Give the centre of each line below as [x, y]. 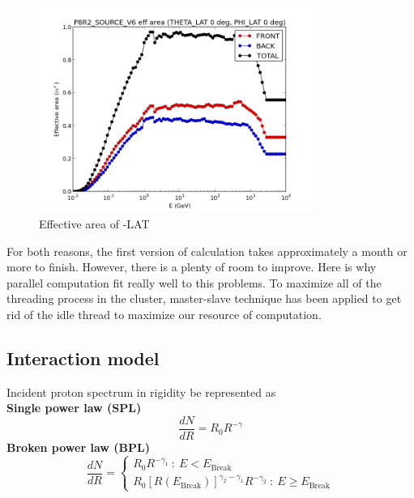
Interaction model [83, 358]
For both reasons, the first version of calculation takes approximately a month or [207, 251]
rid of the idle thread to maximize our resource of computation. [164, 314]
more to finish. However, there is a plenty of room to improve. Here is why [192, 267]
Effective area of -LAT [94, 223]
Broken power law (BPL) [78, 447]
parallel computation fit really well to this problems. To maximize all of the [194, 282]
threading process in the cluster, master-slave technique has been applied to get [204, 298]
